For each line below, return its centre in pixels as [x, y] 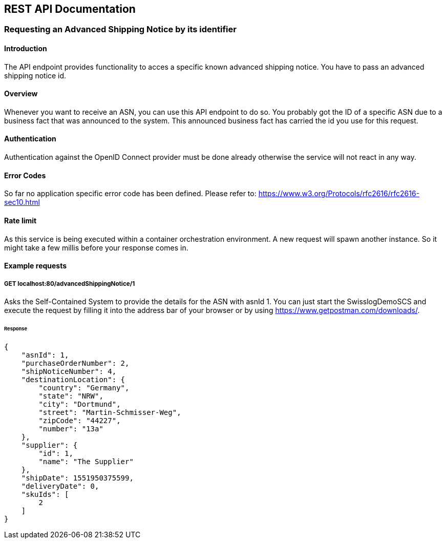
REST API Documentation [70, 9]
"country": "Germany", [84, 388]
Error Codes [25, 175]
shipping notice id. [35, 75]
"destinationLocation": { [73, 379]
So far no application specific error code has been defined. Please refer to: [130, 194]
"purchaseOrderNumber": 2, [75, 363]
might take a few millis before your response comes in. [96, 247]
